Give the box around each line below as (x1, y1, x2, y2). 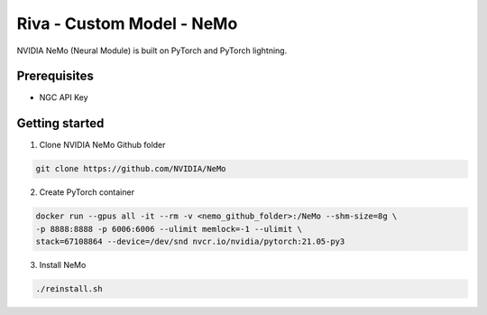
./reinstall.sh (35, 284, 103, 294)
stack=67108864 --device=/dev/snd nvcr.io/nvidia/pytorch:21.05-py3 (35, 236, 345, 247)
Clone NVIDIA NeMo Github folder (39, 140, 166, 151)
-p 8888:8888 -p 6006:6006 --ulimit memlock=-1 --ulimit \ (35, 224, 302, 234)
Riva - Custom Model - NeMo (16, 14, 238, 33)
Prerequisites (16, 69, 94, 84)
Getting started (16, 116, 105, 131)
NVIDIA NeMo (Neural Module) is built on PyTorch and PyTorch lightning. (16, 45, 288, 56)
